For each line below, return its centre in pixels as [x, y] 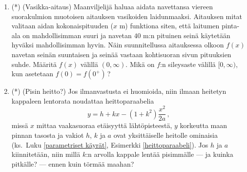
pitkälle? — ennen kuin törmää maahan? [73, 163]
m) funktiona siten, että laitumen [169, 26]
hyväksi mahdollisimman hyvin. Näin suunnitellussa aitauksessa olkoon [118, 45]
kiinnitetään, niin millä [46, 154]
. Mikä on [140, 64]
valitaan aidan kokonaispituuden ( [62, 26]
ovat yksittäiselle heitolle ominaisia [165, 135]
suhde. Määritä [34, 64]
